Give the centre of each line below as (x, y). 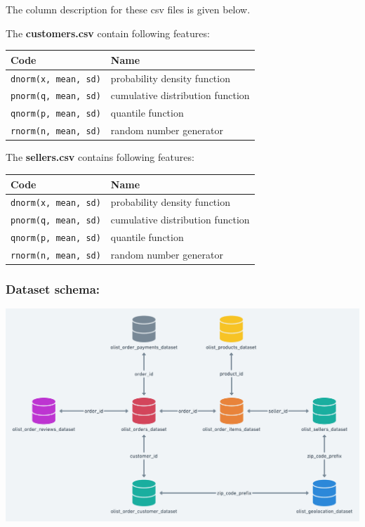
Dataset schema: (53, 289)
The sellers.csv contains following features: (100, 157)
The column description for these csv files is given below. (128, 9)
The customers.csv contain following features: (108, 33)
